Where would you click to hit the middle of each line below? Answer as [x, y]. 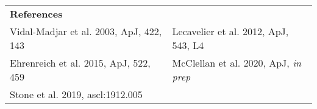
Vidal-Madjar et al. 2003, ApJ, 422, [86, 31]
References [36, 14]
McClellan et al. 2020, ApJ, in [237, 63]
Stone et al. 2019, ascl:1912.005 [76, 94]
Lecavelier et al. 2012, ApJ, [230, 31]
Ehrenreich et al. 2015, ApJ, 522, [80, 63]
